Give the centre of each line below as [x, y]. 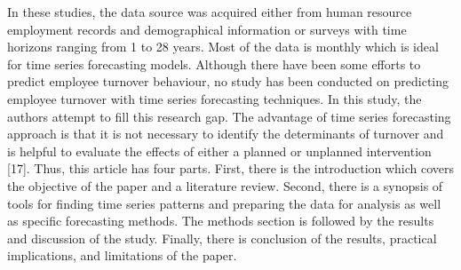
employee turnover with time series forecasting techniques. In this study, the [215, 98]
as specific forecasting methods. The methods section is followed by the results [221, 221]
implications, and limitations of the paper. [122, 255]
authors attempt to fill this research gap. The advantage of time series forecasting [229, 116]
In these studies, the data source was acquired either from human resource [210, 12]
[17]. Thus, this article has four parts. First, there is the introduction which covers [231, 168]
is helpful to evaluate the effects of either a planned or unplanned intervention [219, 151]
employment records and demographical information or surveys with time [207, 29]
